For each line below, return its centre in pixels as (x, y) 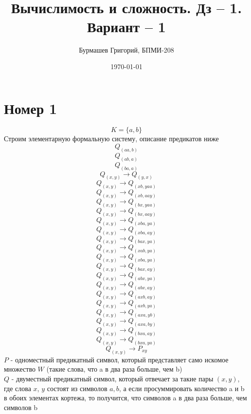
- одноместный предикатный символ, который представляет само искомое (119, 359)
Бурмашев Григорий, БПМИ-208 (126, 50)
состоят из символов (77, 388)
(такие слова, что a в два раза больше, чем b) (114, 369)
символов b (21, 407)
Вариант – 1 (126, 27)
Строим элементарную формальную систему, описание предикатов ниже (111, 139)
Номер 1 (31, 108)
